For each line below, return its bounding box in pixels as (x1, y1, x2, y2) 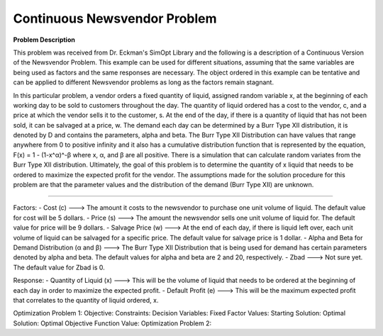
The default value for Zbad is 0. (13, 263, 106, 271)
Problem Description (13, 35, 76, 44)
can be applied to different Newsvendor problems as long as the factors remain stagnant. (13, 78, 274, 86)
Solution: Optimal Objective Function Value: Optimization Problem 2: (13, 319, 212, 327)
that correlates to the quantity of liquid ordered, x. (13, 296, 159, 304)
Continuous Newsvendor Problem (13, 11, 217, 26)
